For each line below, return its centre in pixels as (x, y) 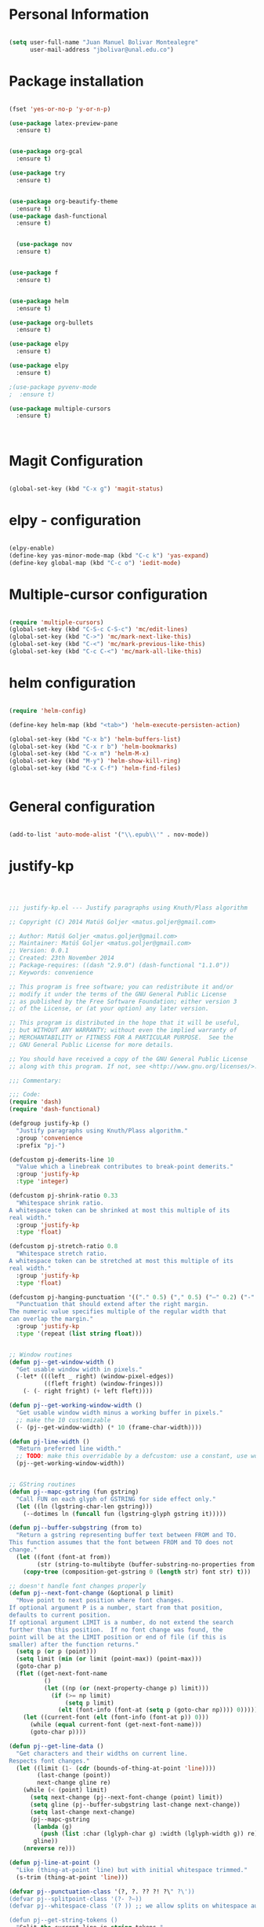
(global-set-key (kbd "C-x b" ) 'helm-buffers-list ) (95, 739)
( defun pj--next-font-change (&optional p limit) (92, 1593)
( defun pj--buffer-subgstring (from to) (76, 1528)
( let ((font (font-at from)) (63, 1557)
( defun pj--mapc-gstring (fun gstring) (74, 1492)
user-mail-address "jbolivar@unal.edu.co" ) (102, 50)
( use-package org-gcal (46, 152)
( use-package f (34, 273)
